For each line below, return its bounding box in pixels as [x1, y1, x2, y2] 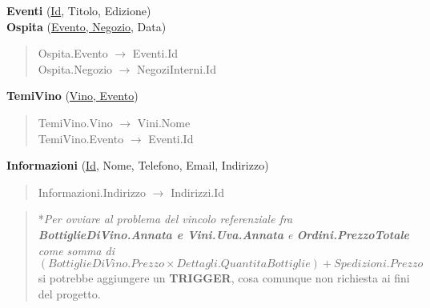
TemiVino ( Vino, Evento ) [6, 87, 139, 104]
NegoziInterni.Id [137, 60, 216, 77]
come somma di [38, 242, 115, 258]
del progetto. [38, 285, 101, 302]
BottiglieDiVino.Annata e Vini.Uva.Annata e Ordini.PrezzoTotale [38, 226, 410, 242]
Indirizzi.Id [171, 183, 225, 200]
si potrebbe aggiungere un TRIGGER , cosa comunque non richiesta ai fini [38, 270, 410, 286]
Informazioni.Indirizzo [38, 183, 147, 200]
